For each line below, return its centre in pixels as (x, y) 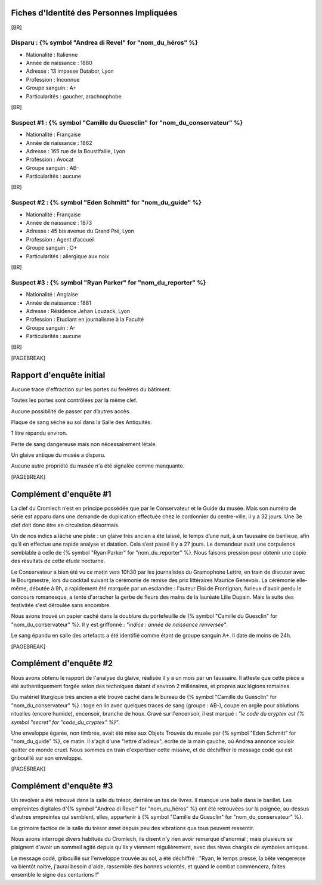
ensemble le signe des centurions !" (55, 875)
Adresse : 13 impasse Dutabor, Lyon (70, 71)
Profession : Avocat (50, 160)
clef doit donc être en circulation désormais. (65, 525)
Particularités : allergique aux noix (68, 256)
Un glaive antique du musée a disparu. (58, 455)
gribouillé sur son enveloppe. (47, 758)
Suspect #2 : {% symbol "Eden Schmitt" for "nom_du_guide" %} (106, 203)
